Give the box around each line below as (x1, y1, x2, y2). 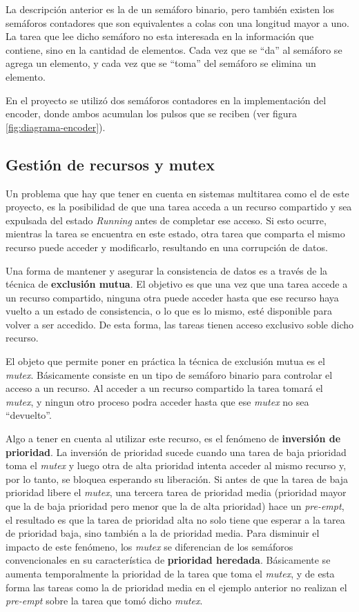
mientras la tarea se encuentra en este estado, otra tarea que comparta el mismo (6, 226, 345, 241)
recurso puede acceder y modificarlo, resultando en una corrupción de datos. (6, 239, 328, 254)
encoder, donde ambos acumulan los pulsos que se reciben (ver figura (6, 106, 298, 121)
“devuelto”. (6, 408, 52, 422)
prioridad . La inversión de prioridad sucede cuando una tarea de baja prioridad (6, 444, 347, 459)
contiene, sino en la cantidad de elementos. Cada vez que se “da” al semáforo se (6, 42, 342, 57)
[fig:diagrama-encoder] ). (6, 119, 106, 134)
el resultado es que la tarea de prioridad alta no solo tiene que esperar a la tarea (6, 512, 345, 526)
